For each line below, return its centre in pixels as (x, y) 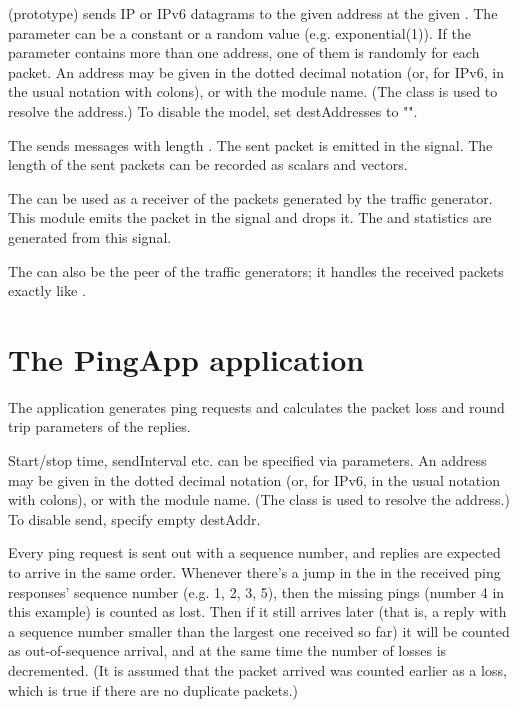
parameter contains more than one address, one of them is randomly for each (244, 52)
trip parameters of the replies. (99, 426)
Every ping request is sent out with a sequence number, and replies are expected (254, 552)
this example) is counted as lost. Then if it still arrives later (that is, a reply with (257, 611)
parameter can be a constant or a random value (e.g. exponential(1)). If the (240, 32)
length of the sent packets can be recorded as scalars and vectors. (208, 164)
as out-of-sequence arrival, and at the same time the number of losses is (227, 650)
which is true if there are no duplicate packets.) (153, 689)
